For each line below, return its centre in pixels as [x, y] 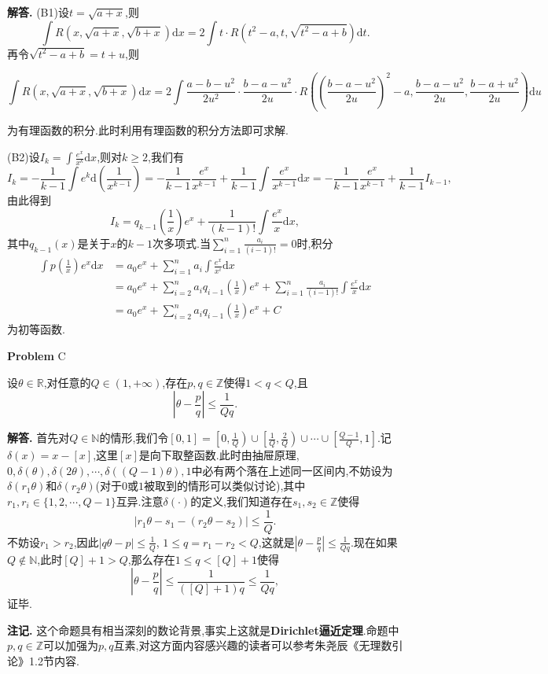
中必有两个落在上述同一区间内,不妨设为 [292, 470]
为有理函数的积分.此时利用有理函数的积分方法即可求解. [148, 130]
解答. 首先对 [39, 438]
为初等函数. [36, 329]
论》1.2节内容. [43, 661]
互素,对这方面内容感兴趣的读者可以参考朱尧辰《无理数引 [258, 645]
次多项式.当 [182, 243]
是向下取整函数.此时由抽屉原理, [219, 455]
